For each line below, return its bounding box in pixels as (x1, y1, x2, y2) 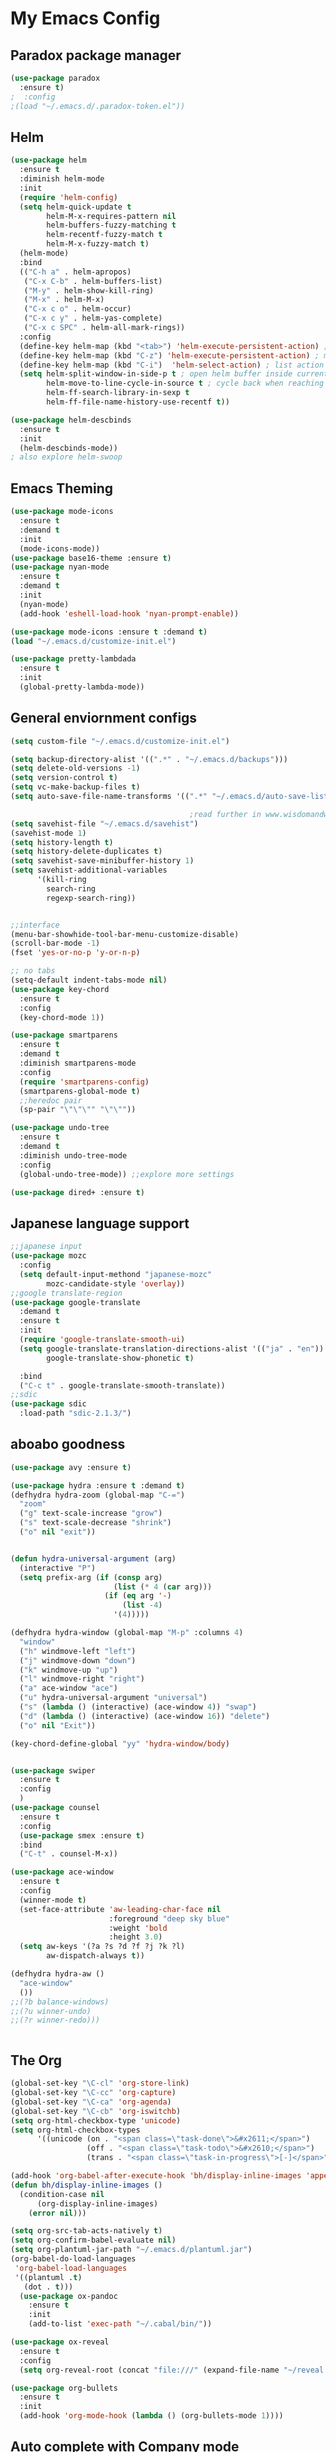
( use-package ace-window (10, 1867, 114, 1877)
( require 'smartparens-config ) (19, 1077, 150, 1087)
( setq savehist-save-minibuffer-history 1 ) (10, 856, 195, 866)
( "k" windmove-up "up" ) (19, 1665, 118, 1675)
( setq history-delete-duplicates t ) (10, 847, 163, 857)
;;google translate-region (10, 1288, 123, 1298)
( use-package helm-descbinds (10, 415, 132, 425)
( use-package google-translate (10, 1297, 141, 1307)
